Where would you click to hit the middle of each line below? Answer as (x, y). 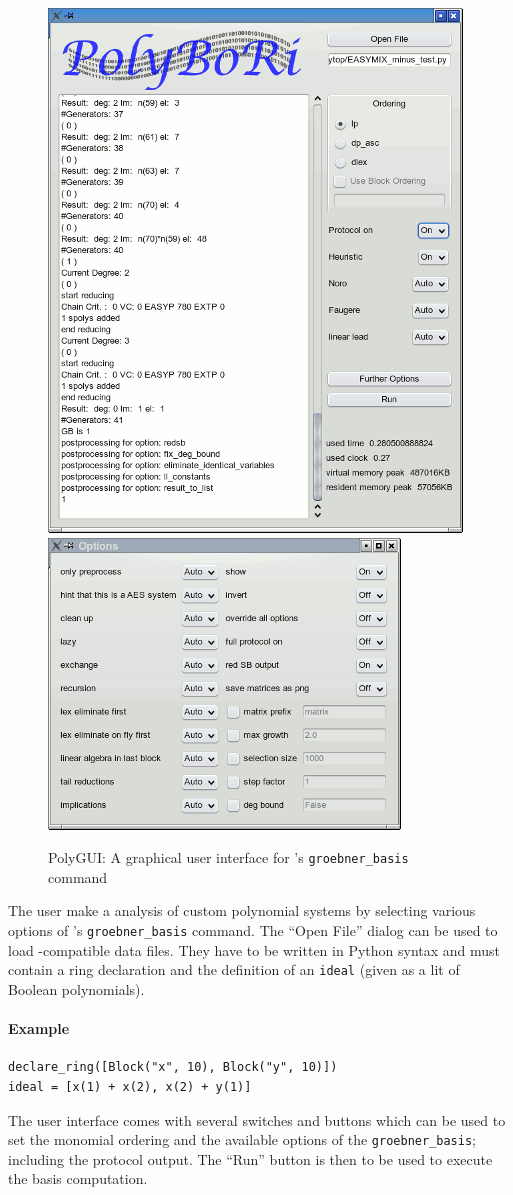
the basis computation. (78, 1178)
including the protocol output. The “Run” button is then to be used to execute (250, 1158)
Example (39, 1028)
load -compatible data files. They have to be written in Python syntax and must (254, 949)
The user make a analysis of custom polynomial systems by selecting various (242, 910)
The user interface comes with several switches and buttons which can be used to (257, 1119)
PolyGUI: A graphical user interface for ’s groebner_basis (228, 857)
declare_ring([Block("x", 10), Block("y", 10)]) (173, 1067)
